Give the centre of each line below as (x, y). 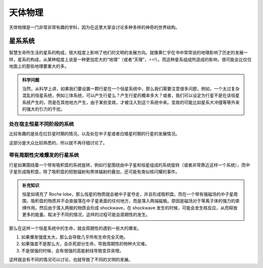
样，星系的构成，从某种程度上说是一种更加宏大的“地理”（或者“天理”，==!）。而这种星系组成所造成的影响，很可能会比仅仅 (130, 59)
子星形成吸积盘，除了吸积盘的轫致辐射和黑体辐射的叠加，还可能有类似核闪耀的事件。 (94, 172)
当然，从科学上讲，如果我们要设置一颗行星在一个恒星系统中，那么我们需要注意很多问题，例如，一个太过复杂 (131, 89)
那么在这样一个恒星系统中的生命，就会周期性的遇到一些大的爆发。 (75, 228)
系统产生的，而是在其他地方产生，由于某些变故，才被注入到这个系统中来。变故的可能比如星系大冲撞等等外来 (131, 102)
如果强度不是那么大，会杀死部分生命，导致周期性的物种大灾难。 (85, 244)
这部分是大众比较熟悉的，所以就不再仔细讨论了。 (58, 143)
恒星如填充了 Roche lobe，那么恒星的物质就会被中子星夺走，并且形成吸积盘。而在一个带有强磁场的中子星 (128, 194)
